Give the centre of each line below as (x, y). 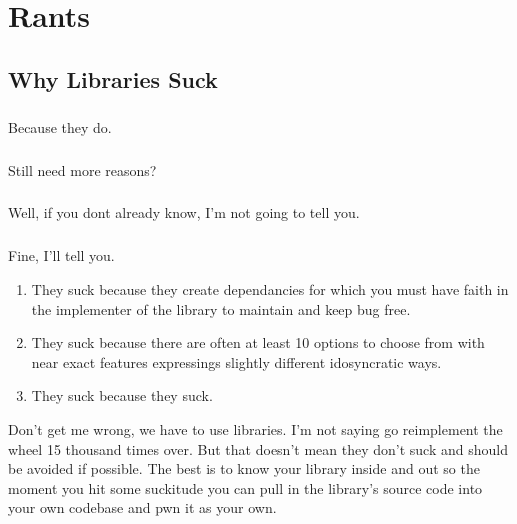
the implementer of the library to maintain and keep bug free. (221, 308)
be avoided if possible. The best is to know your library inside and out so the (244, 468)
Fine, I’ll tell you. (61, 255)
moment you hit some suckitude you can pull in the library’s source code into (245, 487)
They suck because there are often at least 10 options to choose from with (258, 342)
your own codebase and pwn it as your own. (142, 507)
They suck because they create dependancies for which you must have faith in (270, 289)
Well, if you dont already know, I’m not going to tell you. (184, 212)
